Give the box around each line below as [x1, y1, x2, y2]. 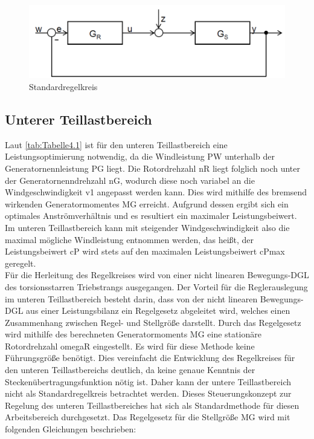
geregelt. [5, 256, 36, 269]
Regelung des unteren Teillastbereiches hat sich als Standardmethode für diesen [5, 398, 300, 411]
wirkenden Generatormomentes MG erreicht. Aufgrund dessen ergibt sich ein [5, 197, 289, 210]
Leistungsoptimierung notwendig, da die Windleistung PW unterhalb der [5, 150, 275, 163]
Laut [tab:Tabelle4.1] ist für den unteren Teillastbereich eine [5, 138, 228, 151]
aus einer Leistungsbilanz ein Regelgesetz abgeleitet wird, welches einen [26, 304, 290, 317]
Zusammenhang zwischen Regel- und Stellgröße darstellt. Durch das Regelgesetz [5, 316, 301, 328]
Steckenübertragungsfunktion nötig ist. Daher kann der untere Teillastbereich [5, 375, 291, 388]
